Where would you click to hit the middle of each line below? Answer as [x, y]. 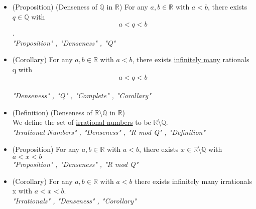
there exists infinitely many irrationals [193, 181]
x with [22, 191]
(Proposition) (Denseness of [55, 7]
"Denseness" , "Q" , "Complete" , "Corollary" [82, 95]
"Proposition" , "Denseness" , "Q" [64, 42]
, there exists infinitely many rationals [191, 59]
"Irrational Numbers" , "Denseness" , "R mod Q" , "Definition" [109, 132]
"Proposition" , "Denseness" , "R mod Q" [75, 164]
